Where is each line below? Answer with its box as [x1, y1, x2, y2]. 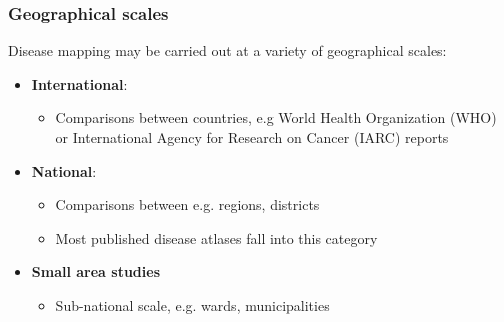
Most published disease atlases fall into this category [55, 227, 378, 248]
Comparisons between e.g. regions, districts [55, 194, 320, 215]
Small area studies [31, 261, 161, 282]
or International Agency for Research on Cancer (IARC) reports [55, 127, 449, 147]
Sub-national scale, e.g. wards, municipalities [55, 294, 330, 315]
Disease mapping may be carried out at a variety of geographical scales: [8, 40, 447, 61]
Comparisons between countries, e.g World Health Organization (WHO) [55, 107, 497, 128]
